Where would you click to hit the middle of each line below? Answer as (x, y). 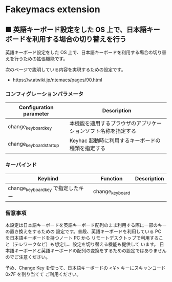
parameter (36, 114)
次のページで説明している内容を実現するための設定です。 (66, 69)
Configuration (36, 107)
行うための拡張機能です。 (41, 59)
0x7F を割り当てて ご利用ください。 (43, 274)
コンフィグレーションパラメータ (44, 94)
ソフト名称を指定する (111, 131)
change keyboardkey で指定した (44, 189)
